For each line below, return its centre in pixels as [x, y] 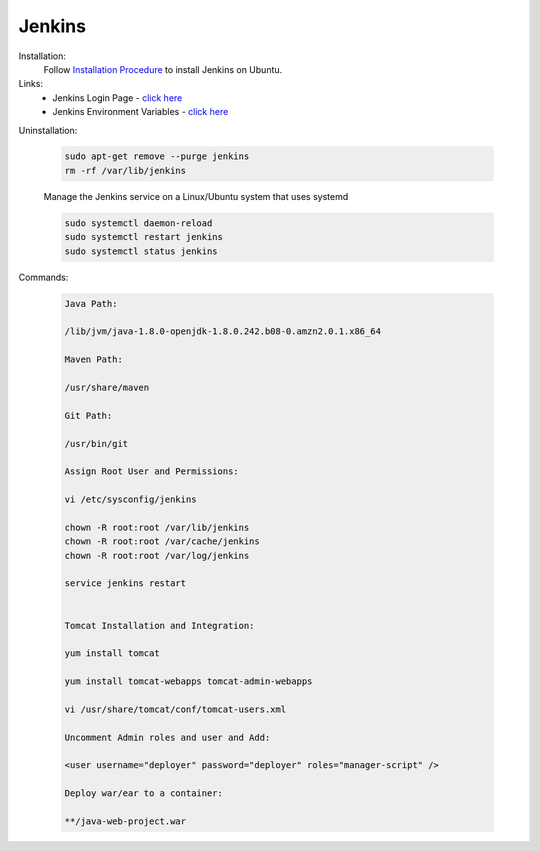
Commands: [43, 277]
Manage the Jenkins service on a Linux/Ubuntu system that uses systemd [196, 196]
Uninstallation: [48, 130]
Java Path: [91, 303]
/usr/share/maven [107, 387]
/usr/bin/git [96, 443]
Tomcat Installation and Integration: [159, 625]
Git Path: [88, 415]
